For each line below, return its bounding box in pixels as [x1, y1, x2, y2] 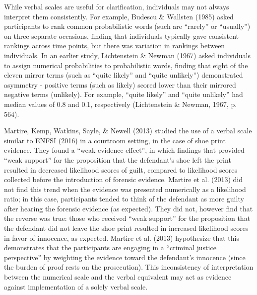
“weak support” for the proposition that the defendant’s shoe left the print [4, 154, 231, 165]
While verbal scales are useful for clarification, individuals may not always [4, 1, 229, 11]
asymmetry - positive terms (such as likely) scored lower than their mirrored [4, 79, 236, 90]
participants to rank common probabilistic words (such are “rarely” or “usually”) [4, 21, 251, 31]
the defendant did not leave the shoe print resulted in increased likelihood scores [4, 223, 249, 233]
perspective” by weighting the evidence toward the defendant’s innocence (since [4, 252, 246, 262]
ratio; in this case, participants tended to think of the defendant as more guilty [4, 194, 244, 204]
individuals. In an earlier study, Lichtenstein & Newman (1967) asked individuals [4, 50, 251, 60]
